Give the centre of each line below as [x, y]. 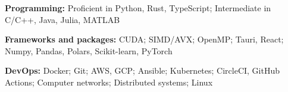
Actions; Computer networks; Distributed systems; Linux [109, 82]
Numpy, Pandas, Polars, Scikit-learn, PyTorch [89, 50]
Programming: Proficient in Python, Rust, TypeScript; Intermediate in [138, 8]
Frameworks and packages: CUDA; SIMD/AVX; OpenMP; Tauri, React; [144, 39]
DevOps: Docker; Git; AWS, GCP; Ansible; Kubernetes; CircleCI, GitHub [143, 70]
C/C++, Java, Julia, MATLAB [62, 19]
